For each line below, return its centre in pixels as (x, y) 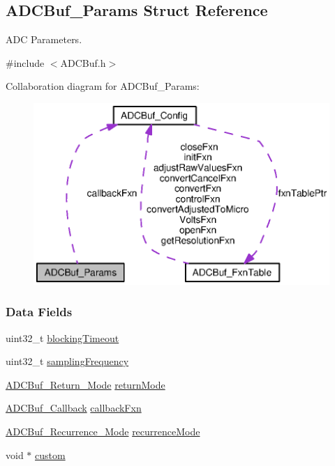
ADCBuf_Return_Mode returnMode (85, 384)
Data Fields (39, 312)
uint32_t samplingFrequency (67, 361)
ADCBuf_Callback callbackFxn (74, 408)
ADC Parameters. (44, 39)
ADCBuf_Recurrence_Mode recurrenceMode (103, 432)
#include (25, 62)
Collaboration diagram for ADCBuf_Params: (103, 86)
